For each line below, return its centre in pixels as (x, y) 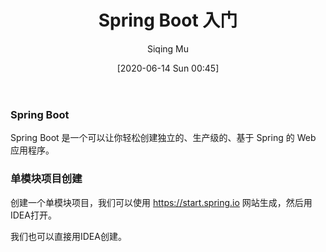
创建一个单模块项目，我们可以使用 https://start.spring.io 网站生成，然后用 (161, 202)
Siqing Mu (168, 48)
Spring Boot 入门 (168, 20)
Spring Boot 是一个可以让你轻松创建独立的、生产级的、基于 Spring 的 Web (163, 138)
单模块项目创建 (46, 179)
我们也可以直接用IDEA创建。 (68, 236)
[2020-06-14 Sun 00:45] (168, 68)
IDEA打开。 (33, 215)
